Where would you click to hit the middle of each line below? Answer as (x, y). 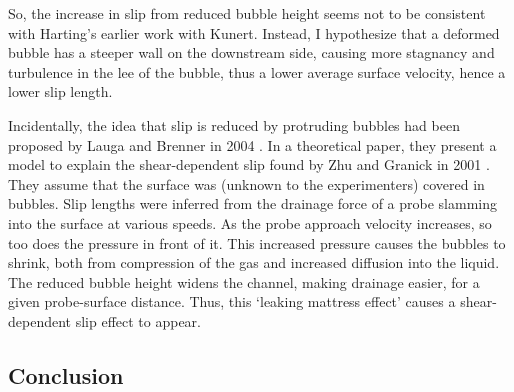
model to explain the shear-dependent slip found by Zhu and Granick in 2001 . (249, 164)
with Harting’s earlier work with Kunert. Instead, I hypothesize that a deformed (254, 32)
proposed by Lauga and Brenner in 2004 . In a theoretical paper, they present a (252, 144)
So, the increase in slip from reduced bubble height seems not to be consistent (247, 13)
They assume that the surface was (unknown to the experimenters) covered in (246, 183)
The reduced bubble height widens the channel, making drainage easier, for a (244, 281)
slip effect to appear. (138, 320)
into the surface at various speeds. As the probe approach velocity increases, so (250, 222)
